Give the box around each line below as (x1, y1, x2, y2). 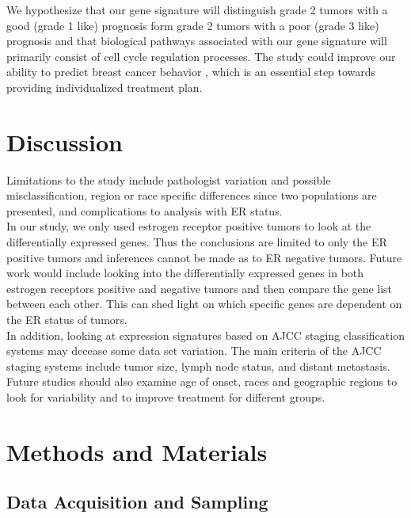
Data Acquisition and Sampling (6, 489, 268, 514)
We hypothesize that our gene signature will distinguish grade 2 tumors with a (6, 2, 388, 17)
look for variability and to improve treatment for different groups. (6, 389, 325, 405)
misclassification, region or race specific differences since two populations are (6, 187, 377, 204)
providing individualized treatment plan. (6, 78, 203, 95)
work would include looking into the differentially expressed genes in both (6, 265, 364, 281)
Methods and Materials (6, 435, 268, 467)
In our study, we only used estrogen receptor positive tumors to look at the (6, 218, 371, 234)
